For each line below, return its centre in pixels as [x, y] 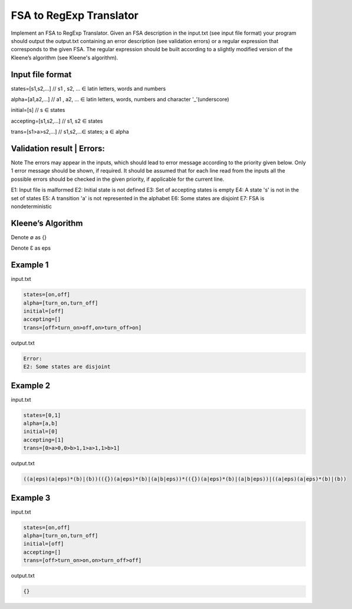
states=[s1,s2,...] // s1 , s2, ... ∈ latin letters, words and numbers [88, 88]
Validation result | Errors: [58, 148]
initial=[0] [41, 432]
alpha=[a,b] [41, 423]
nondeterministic [32, 207]
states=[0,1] [42, 415]
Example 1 [30, 265]
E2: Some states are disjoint [67, 367]
